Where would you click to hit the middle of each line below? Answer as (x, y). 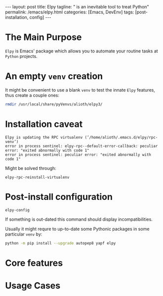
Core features (34, 263)
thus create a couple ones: (32, 95)
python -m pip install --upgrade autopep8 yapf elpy (61, 243)
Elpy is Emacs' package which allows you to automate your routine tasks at (81, 51)
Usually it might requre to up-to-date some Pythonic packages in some (77, 229)
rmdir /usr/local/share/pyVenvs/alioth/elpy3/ (54, 104)
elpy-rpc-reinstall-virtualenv (37, 177)
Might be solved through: (31, 168)
